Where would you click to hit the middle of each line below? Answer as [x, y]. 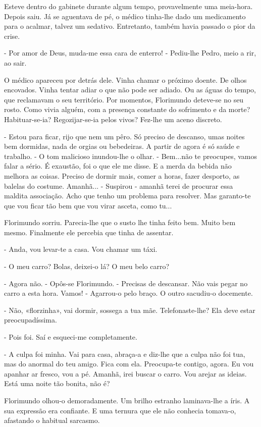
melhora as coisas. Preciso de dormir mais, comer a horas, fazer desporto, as [122, 175]
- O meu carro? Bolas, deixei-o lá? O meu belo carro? [87, 266]
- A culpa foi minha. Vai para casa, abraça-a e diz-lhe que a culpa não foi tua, [125, 354]
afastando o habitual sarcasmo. [52, 420]
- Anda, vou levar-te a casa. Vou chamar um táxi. [81, 249]
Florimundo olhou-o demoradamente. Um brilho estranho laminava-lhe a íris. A [127, 400]
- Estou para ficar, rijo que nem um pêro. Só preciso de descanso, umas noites [124, 136]
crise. [12, 36]
